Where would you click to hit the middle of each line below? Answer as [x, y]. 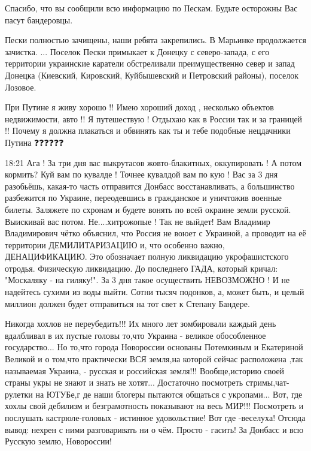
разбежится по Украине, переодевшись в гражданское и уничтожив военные [144, 198]
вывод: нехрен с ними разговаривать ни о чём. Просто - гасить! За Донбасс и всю [154, 429]
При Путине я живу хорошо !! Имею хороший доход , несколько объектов [139, 107]
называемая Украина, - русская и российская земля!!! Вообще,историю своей [145, 370]
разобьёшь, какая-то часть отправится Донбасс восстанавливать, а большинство [150, 186]
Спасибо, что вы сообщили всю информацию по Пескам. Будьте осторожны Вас [151, 8]
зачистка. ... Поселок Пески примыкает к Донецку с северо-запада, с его [137, 51]
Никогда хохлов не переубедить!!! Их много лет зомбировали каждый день [141, 324]
